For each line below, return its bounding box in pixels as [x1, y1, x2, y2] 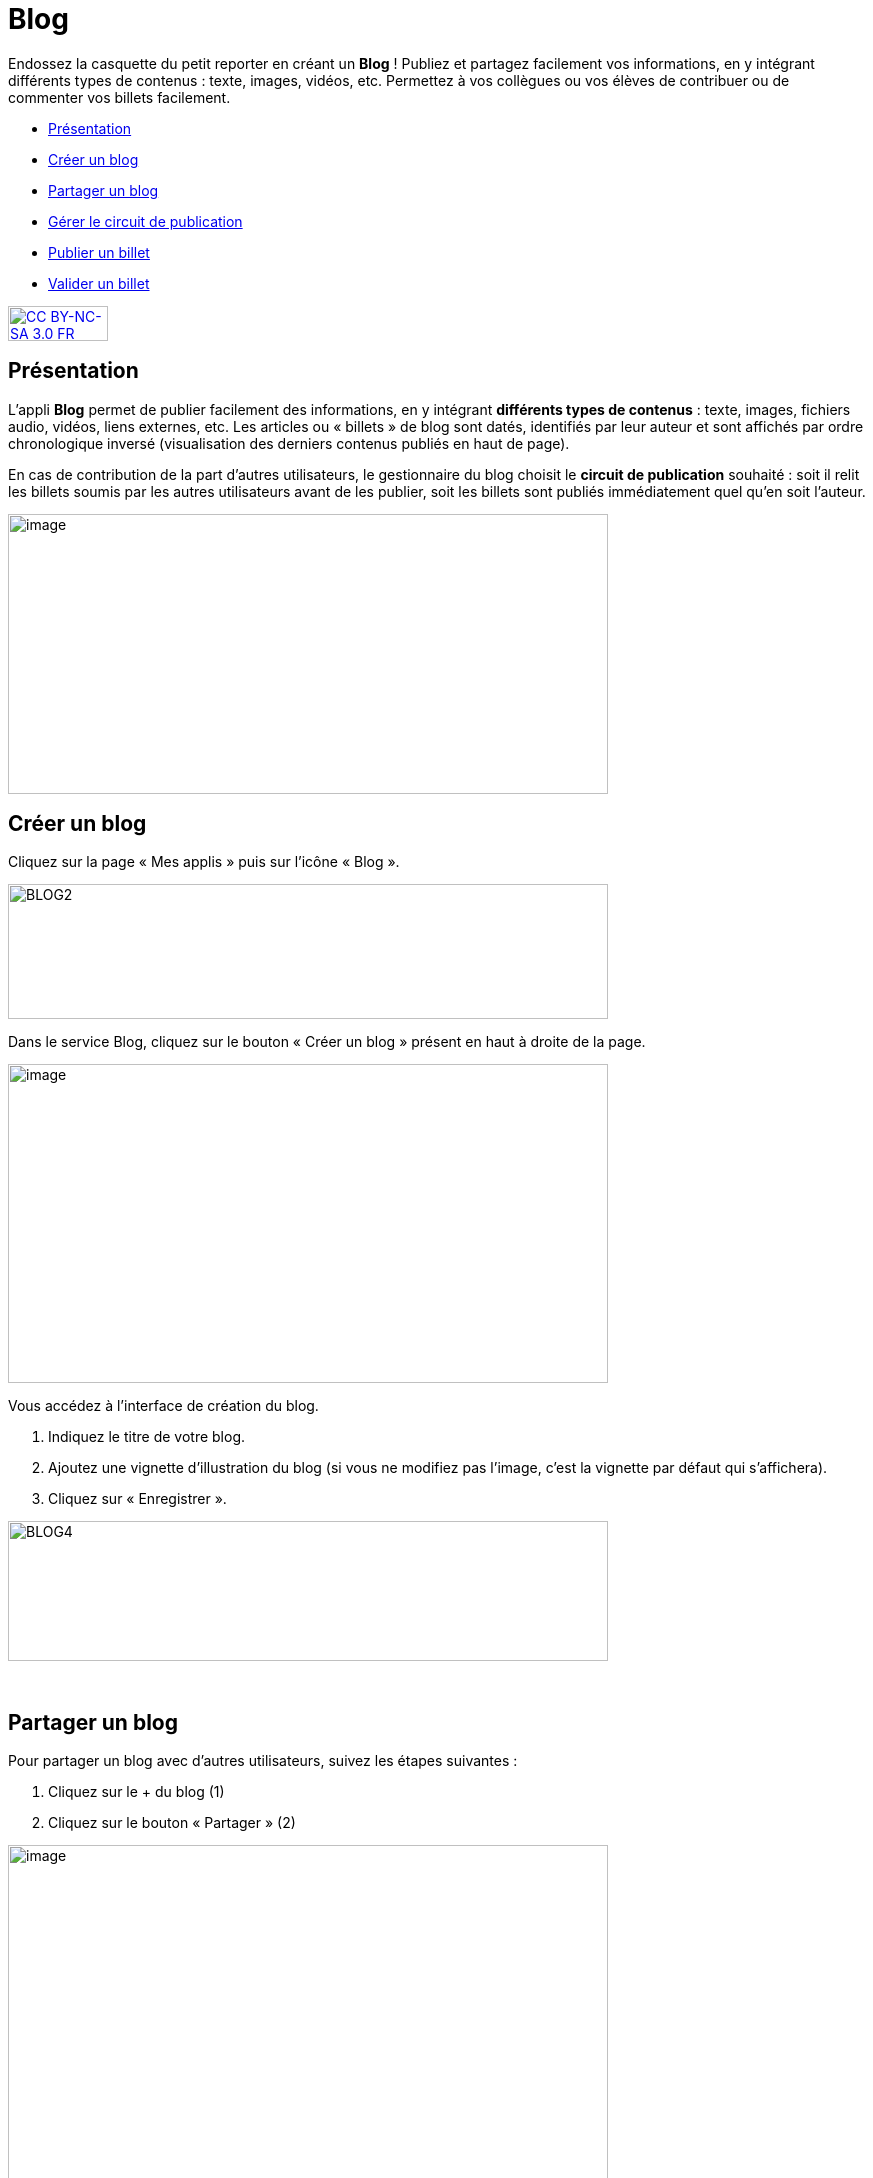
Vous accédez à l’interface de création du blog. [8, 1397, 319, 1415]
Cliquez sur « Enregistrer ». [48, 1490, 227, 1508]
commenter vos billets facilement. [8, 88, 231, 106]
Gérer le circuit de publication [48, 212, 243, 230]
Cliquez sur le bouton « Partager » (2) [48, 1814, 296, 1832]
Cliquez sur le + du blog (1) [48, 1783, 225, 1801]
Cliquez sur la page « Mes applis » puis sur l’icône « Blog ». [8, 853, 400, 871]
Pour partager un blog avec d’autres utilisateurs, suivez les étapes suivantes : [8, 1752, 518, 1770]
